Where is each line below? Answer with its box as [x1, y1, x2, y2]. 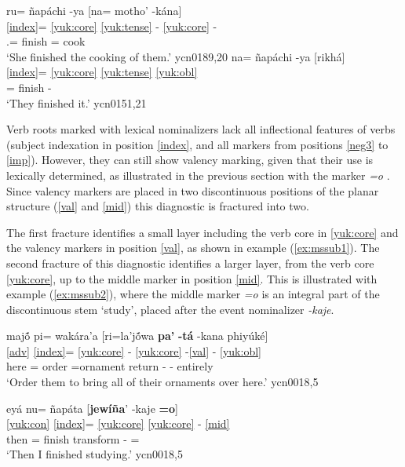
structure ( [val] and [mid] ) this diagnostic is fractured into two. [6, 198, 309, 214]
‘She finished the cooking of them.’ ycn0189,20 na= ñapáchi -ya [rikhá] [6, 48, 345, 64]
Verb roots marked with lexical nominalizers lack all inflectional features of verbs [6, 121, 396, 137]
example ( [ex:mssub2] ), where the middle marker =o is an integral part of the [6, 286, 380, 302]
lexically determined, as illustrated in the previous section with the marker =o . [6, 166, 390, 183]
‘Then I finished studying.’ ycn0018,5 [6, 446, 183, 462]
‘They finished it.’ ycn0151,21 [6, 94, 147, 111]
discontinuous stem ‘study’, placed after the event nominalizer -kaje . [6, 301, 334, 317]
